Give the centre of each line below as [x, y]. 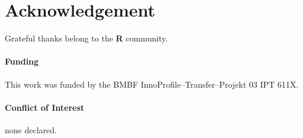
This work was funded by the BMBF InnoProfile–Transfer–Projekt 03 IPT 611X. [152, 84]
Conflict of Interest [45, 107]
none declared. [31, 129]
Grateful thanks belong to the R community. [86, 38]
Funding [22, 61]
